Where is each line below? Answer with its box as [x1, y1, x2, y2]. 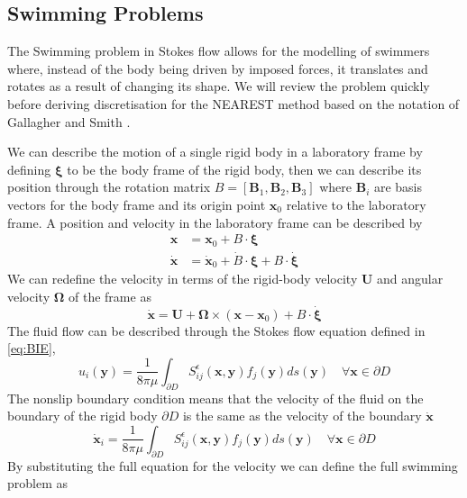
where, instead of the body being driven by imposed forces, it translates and [7, 59, 428, 77]
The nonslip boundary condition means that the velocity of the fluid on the [7, 388, 424, 407]
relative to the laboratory [286, 195, 426, 213]
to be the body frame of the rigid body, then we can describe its [67, 159, 422, 178]
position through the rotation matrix [7, 177, 211, 196]
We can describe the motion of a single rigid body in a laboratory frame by [7, 142, 423, 161]
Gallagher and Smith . [7, 112, 131, 131]
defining [7, 159, 51, 178]
